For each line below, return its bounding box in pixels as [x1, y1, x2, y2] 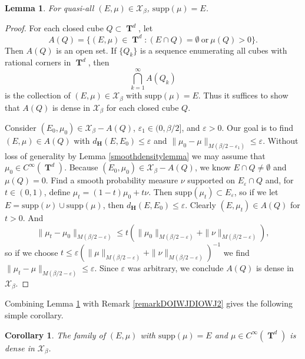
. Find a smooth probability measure [45, 174, 178, 186]
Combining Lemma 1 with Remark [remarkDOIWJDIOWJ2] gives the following [5, 297, 293, 309]
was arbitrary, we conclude [127, 262, 224, 274]
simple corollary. [5, 309, 64, 321]
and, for [265, 174, 294, 186]
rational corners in [5, 56, 71, 68]
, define [44, 186, 71, 198]
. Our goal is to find [221, 121, 293, 133]
